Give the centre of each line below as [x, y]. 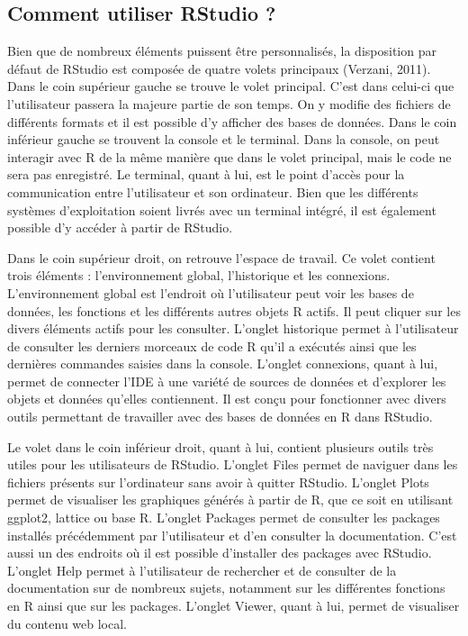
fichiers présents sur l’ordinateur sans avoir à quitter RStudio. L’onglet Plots [218, 482]
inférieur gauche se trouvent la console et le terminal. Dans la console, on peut [224, 139]
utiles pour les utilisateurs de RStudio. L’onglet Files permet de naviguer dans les [233, 464]
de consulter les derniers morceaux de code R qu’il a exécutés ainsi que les [212, 345]
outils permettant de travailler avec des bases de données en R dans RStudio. [220, 417]
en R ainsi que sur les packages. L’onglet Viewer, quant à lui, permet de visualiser [234, 606]
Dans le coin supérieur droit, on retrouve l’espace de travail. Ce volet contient [221, 257]
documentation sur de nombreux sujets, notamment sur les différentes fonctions [226, 588]
